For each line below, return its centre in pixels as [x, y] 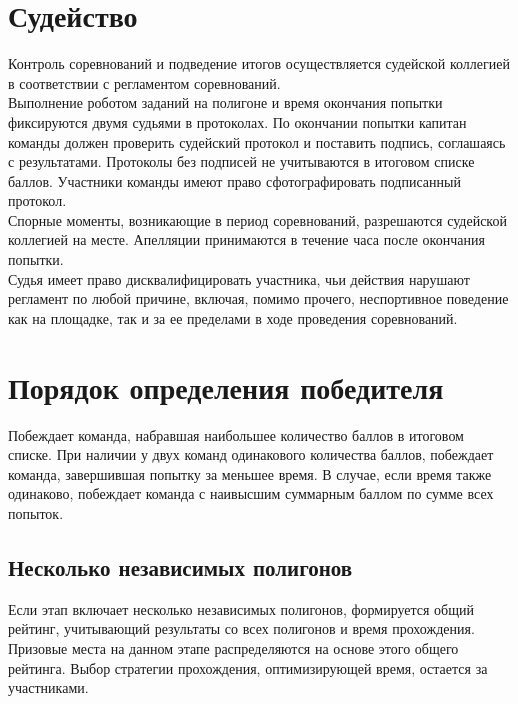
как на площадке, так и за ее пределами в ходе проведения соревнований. [233, 317]
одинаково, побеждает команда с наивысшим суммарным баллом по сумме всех [251, 493]
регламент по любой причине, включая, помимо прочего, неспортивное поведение [258, 298]
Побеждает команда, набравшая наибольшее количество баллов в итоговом [236, 434]
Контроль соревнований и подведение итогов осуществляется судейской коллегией [259, 63]
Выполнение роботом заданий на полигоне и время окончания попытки [225, 102]
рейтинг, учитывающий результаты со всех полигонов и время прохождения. [241, 628]
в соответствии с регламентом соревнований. [144, 82]
